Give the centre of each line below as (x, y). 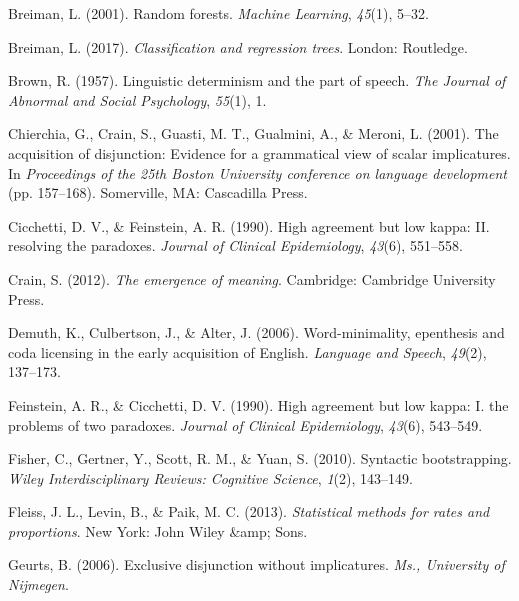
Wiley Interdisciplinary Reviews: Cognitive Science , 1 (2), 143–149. (210, 477)
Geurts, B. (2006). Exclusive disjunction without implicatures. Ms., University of (256, 564)
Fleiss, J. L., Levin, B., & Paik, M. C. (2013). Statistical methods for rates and (249, 511)
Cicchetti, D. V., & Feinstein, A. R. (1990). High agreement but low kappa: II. (249, 225)
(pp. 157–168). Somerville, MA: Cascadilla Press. (158, 192)
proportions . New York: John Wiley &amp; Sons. (158, 530)
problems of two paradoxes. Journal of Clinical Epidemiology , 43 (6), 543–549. (245, 424)
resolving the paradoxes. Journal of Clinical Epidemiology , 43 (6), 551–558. (235, 245)
